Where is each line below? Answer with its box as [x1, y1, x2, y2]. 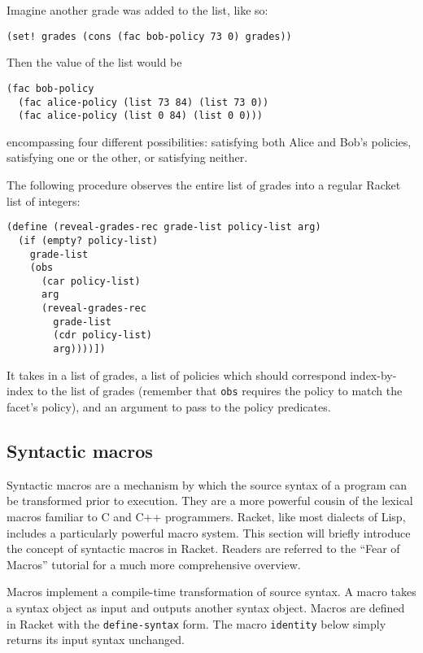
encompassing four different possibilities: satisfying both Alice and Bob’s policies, [7, 133, 412, 150]
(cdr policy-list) [53, 329, 152, 342]
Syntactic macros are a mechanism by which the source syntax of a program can [7, 476, 407, 493]
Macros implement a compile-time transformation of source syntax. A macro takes [7, 583, 416, 600]
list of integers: [7, 192, 81, 209]
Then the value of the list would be [7, 54, 182, 71]
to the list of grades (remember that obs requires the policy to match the [37, 382, 403, 399]
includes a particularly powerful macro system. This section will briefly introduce [7, 524, 411, 541]
